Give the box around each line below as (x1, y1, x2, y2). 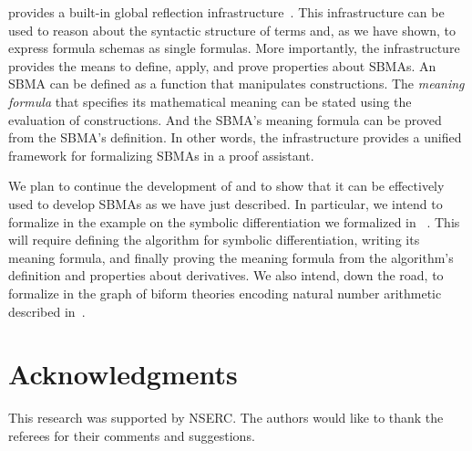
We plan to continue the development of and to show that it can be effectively (8, 176, 445, 195)
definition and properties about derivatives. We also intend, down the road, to (8, 266, 444, 285)
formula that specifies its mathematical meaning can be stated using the (8, 91, 412, 110)
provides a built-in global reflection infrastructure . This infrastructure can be (8, 3, 445, 21)
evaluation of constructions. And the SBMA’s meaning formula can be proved (8, 110, 442, 129)
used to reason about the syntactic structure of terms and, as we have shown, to (8, 20, 457, 39)
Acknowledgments (8, 355, 238, 393)
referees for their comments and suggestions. (8, 425, 255, 445)
